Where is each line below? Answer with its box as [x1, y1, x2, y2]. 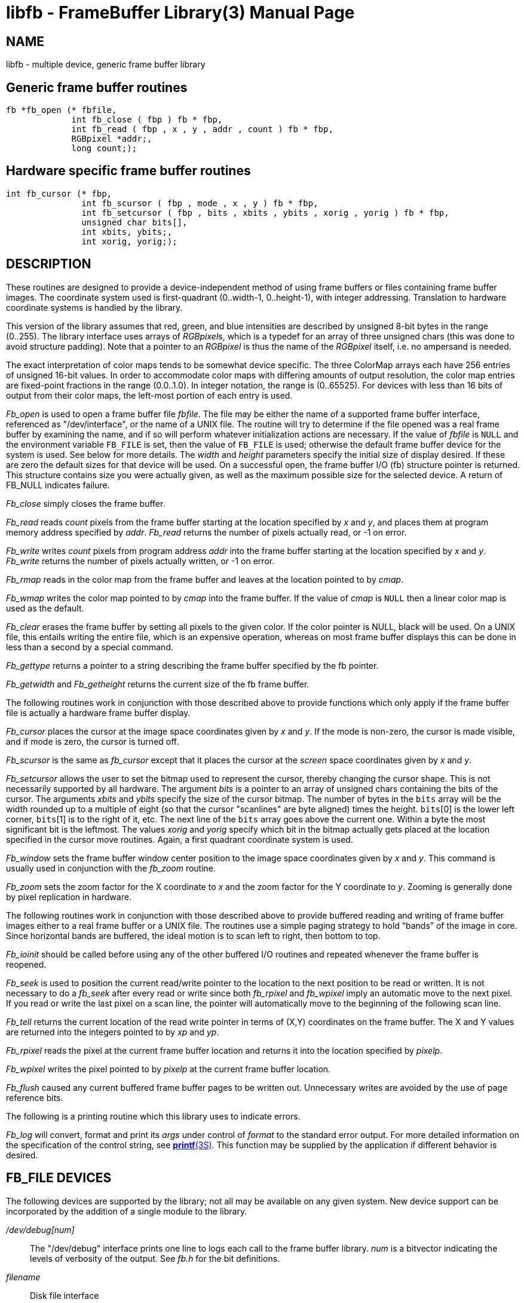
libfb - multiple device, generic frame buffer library [6, 59, 206, 70]
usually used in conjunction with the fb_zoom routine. [6, 862, 216, 873]
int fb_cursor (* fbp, [6, 188, 112, 198]
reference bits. [6, 1092, 63, 1103]
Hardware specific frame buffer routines [6, 163, 251, 179]
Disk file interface [30, 1290, 99, 1301]
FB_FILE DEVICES [6, 1170, 112, 1186]
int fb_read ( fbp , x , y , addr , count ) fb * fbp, [71, 124, 333, 134]
